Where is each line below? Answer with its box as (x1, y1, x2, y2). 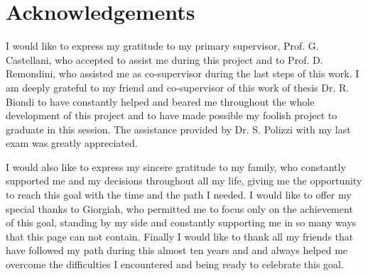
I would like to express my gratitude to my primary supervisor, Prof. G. (6, 38, 319, 53)
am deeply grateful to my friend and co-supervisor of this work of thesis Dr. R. (6, 79, 350, 94)
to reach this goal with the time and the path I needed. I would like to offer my (6, 187, 352, 202)
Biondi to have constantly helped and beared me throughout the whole (6, 94, 315, 109)
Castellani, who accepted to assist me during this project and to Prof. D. (6, 52, 323, 67)
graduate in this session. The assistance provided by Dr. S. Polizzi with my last (6, 121, 351, 136)
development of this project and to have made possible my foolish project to (6, 108, 337, 123)
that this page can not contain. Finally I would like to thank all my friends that (6, 228, 354, 243)
